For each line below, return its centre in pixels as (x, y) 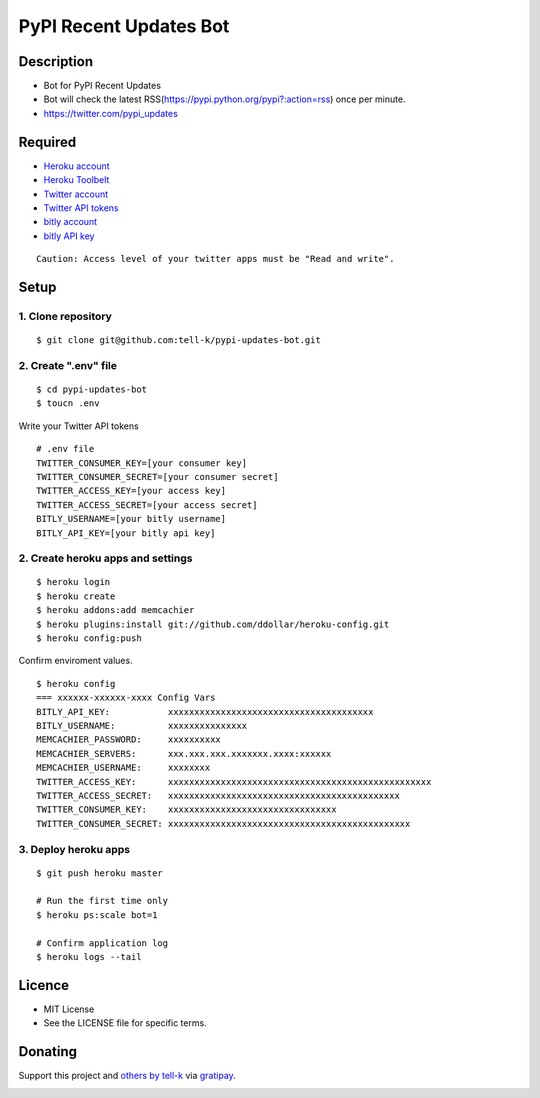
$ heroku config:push (89, 638)
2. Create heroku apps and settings (105, 558)
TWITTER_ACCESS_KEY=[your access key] (131, 491)
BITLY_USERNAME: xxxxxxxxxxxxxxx (142, 725)
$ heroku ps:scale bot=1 (97, 914)
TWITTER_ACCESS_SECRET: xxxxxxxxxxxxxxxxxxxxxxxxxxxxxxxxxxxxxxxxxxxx (218, 795)
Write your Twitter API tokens (78, 426)
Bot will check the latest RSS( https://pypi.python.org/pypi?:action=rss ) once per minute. (224, 99)
